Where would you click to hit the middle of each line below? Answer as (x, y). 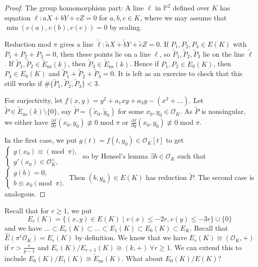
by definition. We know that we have (131, 237)
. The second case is (224, 177)
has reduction (166, 177)
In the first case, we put (41, 140)
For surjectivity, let (34, 100)
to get (175, 140)
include (15, 258)
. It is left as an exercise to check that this (178, 73)
